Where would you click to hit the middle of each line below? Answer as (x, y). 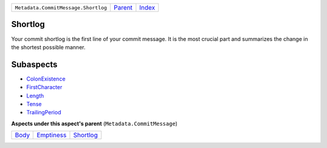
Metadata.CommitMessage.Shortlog (61, 8)
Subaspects (34, 64)
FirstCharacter (45, 87)
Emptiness (51, 135)
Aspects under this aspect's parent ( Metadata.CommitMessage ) (94, 123)
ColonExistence (46, 79)
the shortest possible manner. (48, 47)
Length (35, 96)
